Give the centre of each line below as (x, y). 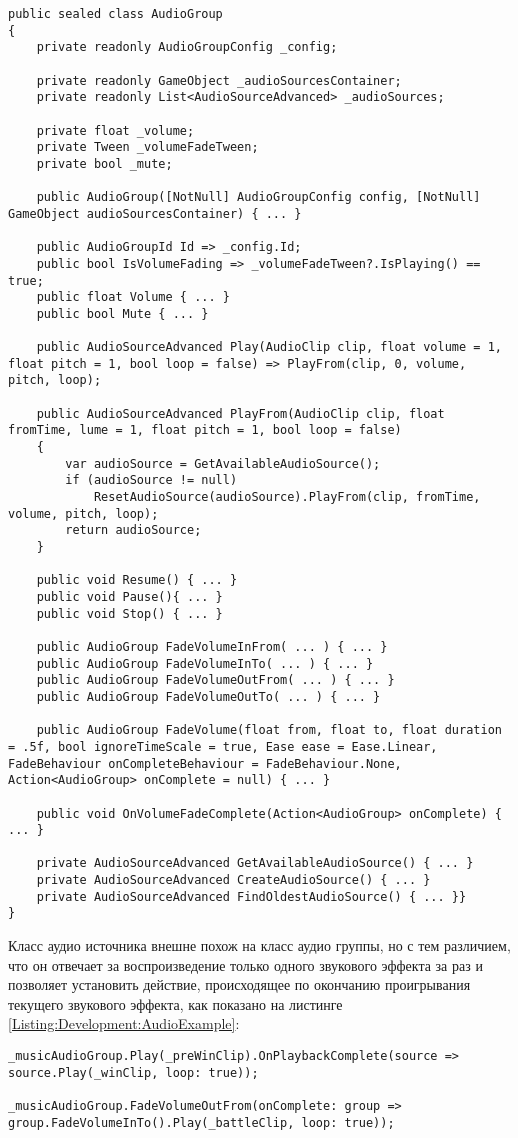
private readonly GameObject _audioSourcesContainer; (219, 80)
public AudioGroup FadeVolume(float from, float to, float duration (269, 730)
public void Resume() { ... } (137, 580)
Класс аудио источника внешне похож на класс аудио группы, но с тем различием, (259, 945)
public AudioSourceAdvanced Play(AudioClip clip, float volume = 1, (269, 347)
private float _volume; (115, 130)
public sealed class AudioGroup (115, 14)
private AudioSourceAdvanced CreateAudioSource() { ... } (233, 880)
